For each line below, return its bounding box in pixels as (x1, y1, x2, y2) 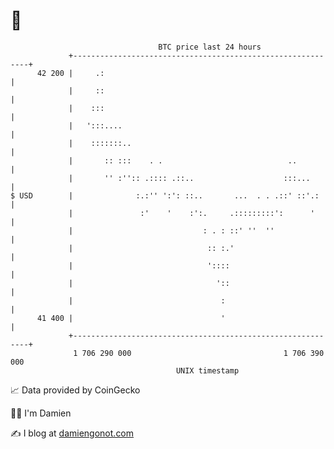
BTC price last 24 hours (158, 42, 262, 52)
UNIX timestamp (175, 365, 240, 376)
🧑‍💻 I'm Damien (10, 407, 72, 419)
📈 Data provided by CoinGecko (10, 384, 141, 396)
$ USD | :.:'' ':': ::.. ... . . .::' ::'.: (10, 190, 320, 201)
